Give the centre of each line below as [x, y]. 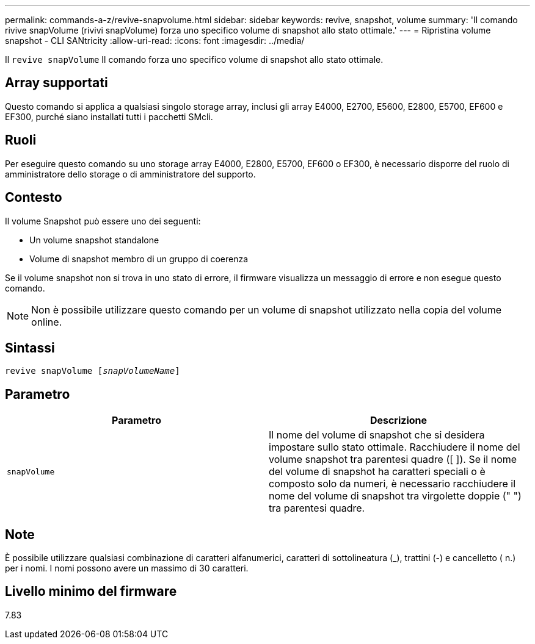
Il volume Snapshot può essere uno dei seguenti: [103, 221]
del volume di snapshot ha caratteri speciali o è [377, 472]
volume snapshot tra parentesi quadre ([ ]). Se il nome [393, 460]
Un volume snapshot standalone [94, 240]
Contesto [34, 198]
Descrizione [399, 420]
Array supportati [56, 83]
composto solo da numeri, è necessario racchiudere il [392, 484]
